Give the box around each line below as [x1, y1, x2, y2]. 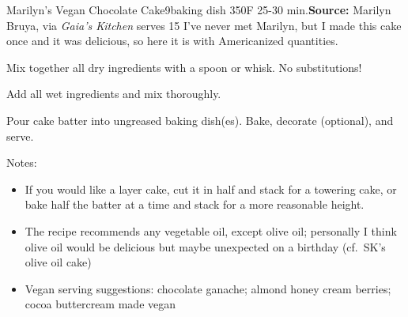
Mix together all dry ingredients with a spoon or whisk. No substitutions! [6, 58, 362, 75]
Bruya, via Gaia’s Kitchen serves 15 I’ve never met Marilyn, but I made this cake [6, 17, 402, 33]
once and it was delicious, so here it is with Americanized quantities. [6, 32, 338, 49]
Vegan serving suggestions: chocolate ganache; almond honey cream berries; [25, 280, 391, 296]
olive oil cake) [25, 254, 92, 270]
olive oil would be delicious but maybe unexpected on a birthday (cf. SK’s [25, 238, 386, 255]
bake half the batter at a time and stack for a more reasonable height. [25, 196, 365, 213]
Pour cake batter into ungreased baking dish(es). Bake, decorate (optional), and [6, 111, 394, 128]
